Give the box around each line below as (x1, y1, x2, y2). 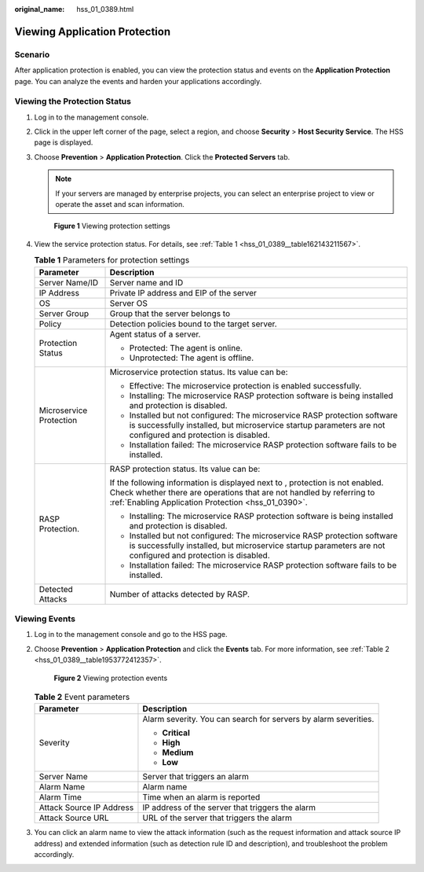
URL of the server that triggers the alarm (142, 812, 292, 823)
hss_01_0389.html (76, 5, 134, 13)
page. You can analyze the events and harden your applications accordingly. (14, 76, 262, 86)
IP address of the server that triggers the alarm (142, 802, 316, 813)
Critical (162, 727, 190, 738)
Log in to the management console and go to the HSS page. (34, 630, 228, 639)
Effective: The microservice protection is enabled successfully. (129, 380, 362, 391)
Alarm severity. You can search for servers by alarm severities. (142, 714, 375, 725)
